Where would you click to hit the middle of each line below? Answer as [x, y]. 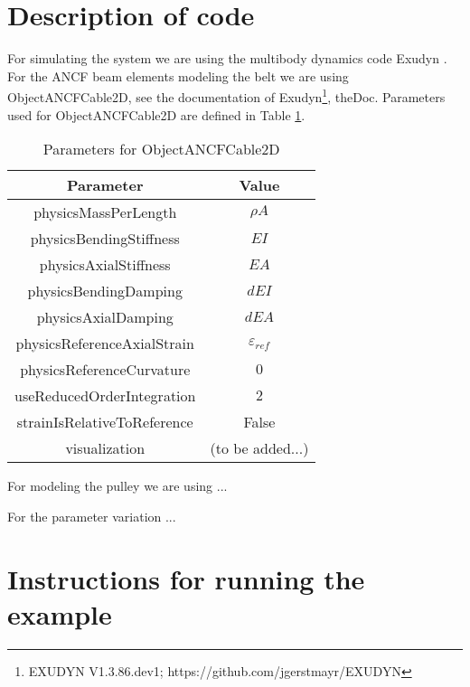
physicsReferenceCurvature [105, 370]
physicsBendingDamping [105, 291]
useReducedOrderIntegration [105, 396]
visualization [105, 448]
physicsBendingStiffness [105, 239]
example [60, 613]
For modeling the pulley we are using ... [117, 486]
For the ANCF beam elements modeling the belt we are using [178, 75]
